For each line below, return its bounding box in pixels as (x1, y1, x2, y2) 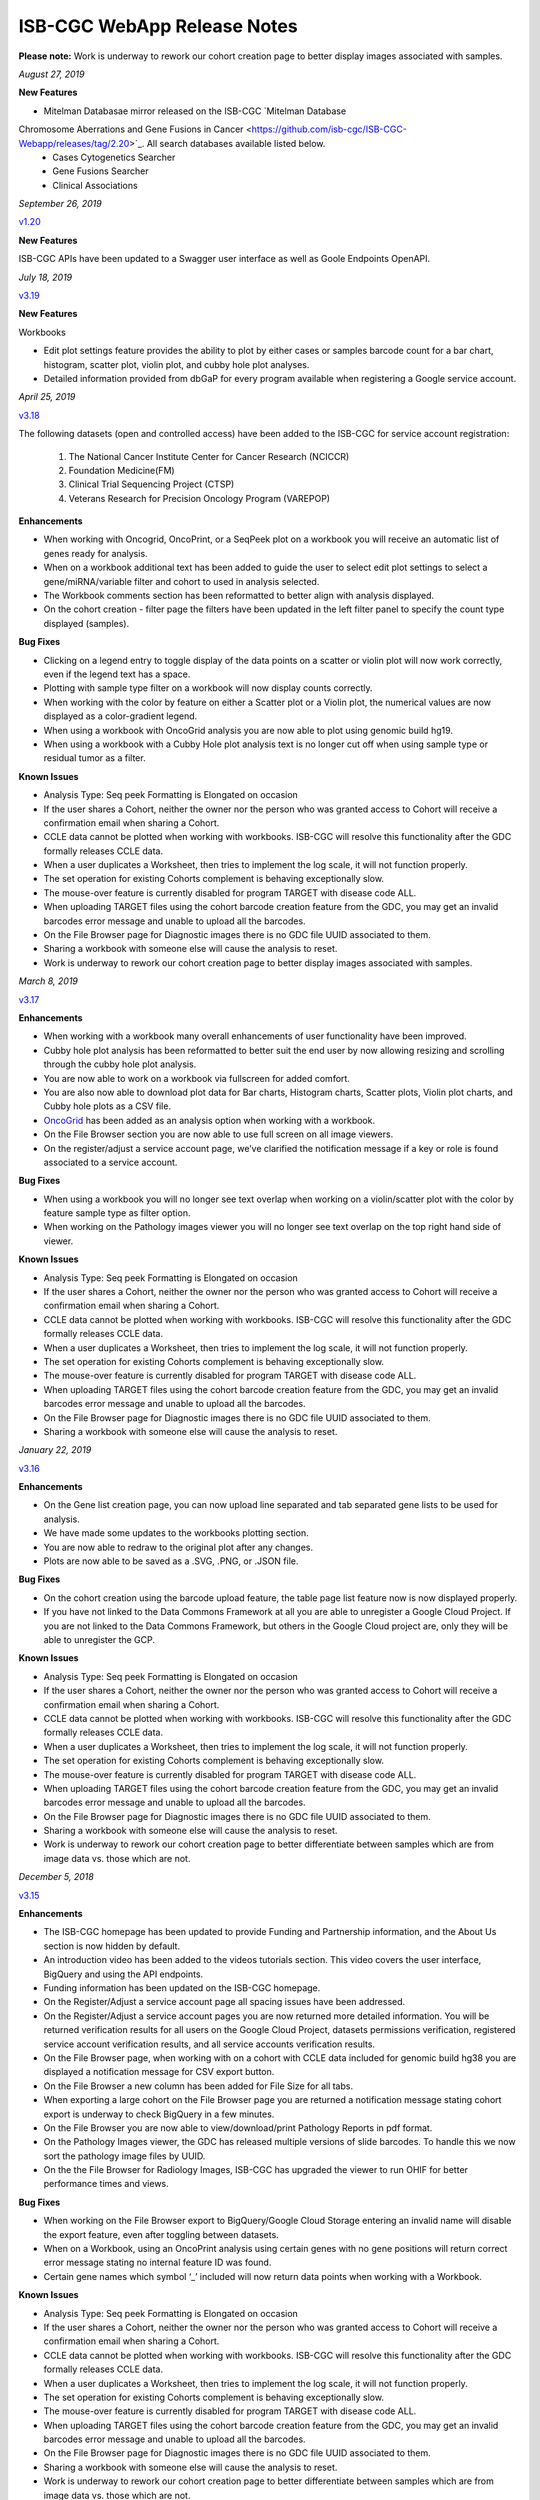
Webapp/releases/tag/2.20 (18, 137, 130, 149)
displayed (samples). (43, 617, 130, 629)
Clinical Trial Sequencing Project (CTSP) (68, 478, 235, 490)
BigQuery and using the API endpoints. (43, 1968, 204, 1980)
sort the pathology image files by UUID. (43, 2150, 206, 2162)
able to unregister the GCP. (43, 1634, 155, 1645)
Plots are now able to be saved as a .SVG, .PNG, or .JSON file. (43, 1555, 299, 1567)
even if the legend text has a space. (43, 668, 191, 680)
